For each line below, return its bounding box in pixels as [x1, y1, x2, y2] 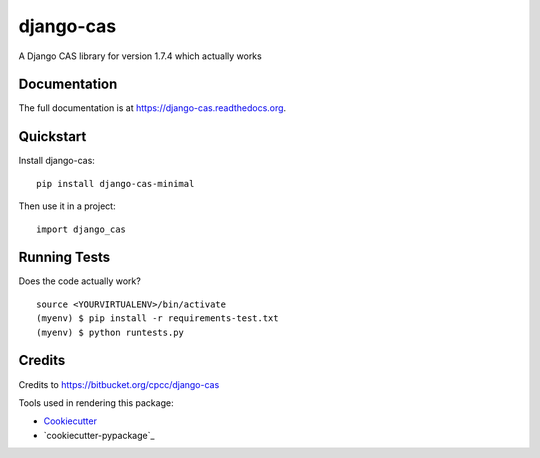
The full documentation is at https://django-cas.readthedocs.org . [18, 102, 287, 114]
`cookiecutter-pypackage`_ [43, 429, 155, 441]
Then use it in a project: [18, 200, 116, 212]
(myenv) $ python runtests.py [36, 326, 185, 338]
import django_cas [36, 223, 127, 235]
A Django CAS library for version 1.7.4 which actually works [18, 50, 262, 62]
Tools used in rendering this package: [18, 396, 174, 409]
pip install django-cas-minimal [36, 178, 195, 189]
